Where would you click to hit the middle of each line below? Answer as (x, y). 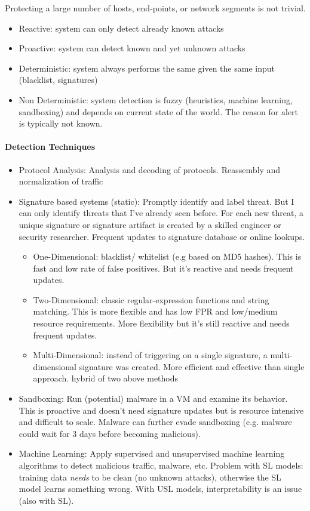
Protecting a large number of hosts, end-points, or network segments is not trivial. (155, 8)
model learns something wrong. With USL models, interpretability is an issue (160, 489)
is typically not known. (61, 123)
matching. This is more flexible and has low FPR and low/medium (155, 311)
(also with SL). (46, 500)
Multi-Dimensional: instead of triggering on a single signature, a (150, 355)
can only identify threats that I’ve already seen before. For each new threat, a (161, 213)
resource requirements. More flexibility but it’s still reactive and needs (161, 323)
